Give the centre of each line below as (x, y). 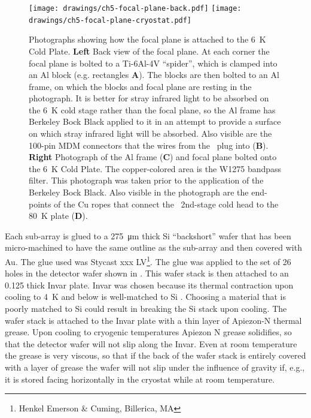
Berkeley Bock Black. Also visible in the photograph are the (139, 192)
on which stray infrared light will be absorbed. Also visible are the (150, 133)
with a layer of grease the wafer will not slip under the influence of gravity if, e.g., (155, 367)
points (40, 204)
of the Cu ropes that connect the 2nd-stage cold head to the (166, 204)
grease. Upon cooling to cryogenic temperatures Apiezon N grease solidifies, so (148, 332)
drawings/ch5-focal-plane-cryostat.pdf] (110, 20)
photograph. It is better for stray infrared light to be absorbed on (149, 98)
